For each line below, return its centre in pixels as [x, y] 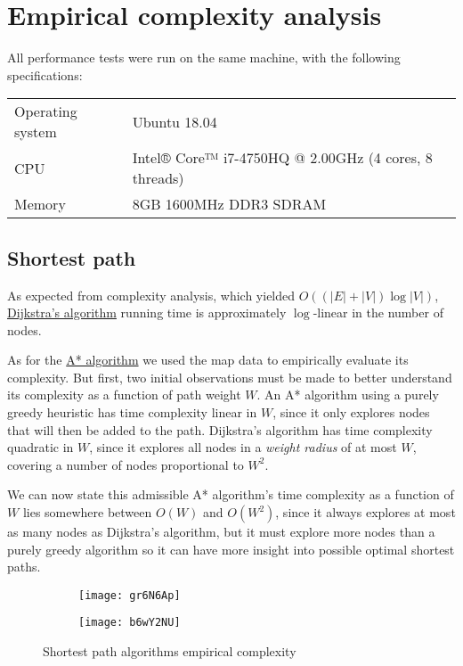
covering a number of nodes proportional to [126, 464]
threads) [158, 178]
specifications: [45, 74]
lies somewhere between [87, 512]
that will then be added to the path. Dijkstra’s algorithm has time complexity [220, 429]
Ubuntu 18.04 [175, 121]
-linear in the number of [378, 312]
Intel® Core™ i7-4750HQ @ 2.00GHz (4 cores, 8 [282, 158]
